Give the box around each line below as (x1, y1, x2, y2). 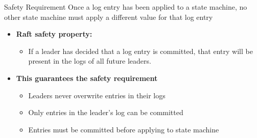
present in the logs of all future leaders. (28, 56, 151, 66)
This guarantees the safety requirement (16, 72, 158, 83)
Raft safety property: (16, 29, 92, 39)
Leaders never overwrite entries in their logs (28, 90, 166, 100)
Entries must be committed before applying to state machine (28, 124, 219, 134)
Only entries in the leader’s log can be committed (28, 107, 183, 118)
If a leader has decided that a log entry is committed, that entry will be (28, 45, 253, 56)
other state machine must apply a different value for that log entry (4, 11, 213, 22)
